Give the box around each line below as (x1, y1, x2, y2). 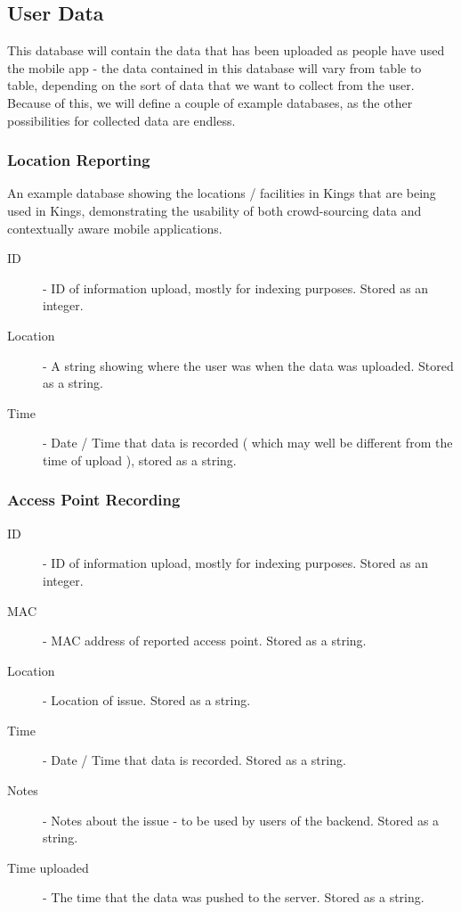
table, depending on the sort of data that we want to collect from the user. (7, 76, 415, 94)
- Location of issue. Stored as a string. (43, 691, 251, 710)
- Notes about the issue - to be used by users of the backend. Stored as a (43, 810, 440, 829)
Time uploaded (7, 858, 89, 876)
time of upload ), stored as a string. (43, 450, 237, 469)
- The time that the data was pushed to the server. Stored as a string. (43, 888, 425, 907)
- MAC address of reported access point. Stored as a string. (43, 631, 367, 650)
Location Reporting (7, 149, 150, 171)
